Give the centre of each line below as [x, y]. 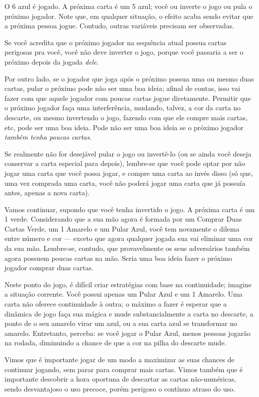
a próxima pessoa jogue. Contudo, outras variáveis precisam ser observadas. [120, 26]
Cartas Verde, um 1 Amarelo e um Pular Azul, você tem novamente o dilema [122, 228]
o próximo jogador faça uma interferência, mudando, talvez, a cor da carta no [123, 108]
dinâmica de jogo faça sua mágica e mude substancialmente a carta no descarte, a [129, 313]
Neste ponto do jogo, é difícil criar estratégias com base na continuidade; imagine [128, 284]
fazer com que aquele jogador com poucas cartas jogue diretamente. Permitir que [128, 98]
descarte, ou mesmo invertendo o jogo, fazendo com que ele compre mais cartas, [126, 117]
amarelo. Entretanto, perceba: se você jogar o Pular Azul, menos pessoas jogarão [128, 333]
